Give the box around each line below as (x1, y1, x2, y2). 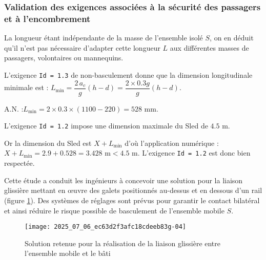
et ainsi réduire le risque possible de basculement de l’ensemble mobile (4, 205, 224, 215)
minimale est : (4, 82, 49, 93)
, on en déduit (210, 32, 254, 43)
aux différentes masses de (170, 42, 249, 53)
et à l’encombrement (4, 12, 91, 25)
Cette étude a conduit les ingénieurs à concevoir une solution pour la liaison (4, 175, 243, 185)
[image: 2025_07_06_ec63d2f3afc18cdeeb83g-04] (25, 223, 186, 231)
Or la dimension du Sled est (4, 137, 92, 148)
